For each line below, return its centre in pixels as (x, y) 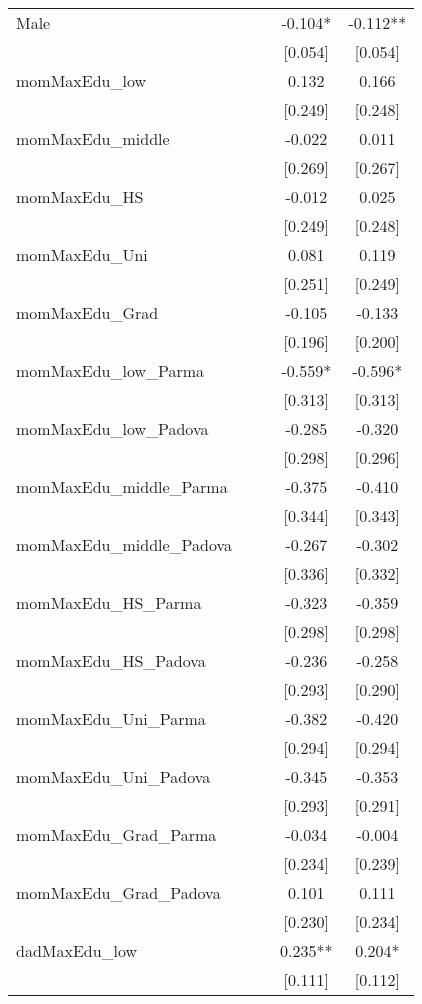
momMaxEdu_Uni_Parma (111, 718)
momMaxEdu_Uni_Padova (113, 776)
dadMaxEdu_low (77, 950)
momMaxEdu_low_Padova (112, 428)
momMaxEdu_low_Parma (110, 370)
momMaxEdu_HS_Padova (111, 660)
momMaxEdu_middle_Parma (122, 486)
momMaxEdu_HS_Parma (109, 602)
